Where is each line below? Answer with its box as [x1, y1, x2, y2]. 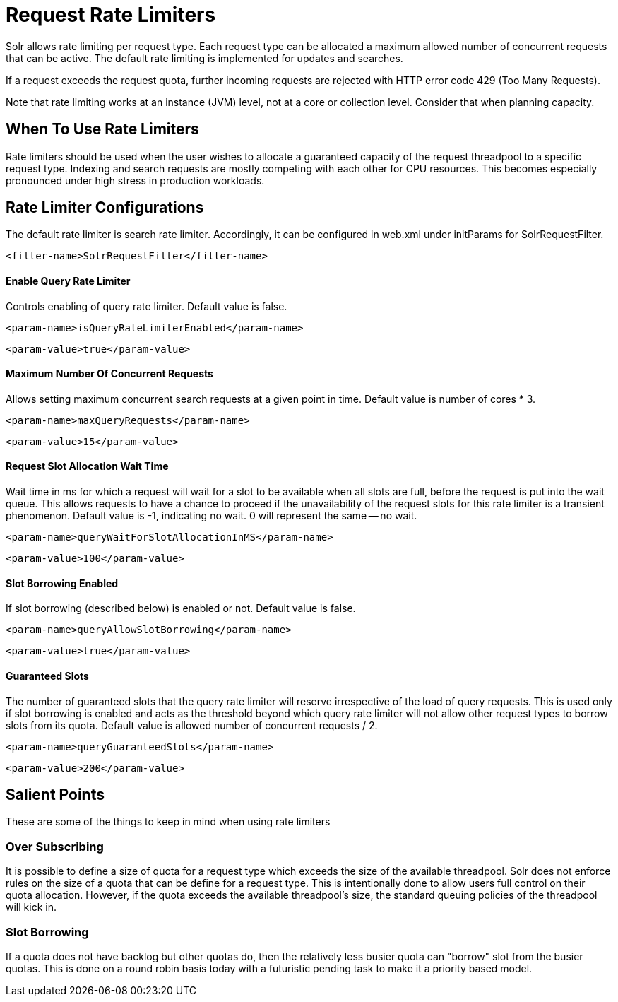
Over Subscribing [6, 839, 104, 854]
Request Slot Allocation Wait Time [6, 460, 169, 473]
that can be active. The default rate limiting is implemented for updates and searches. [6, 52, 403, 64]
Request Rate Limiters [6, 3, 216, 27]
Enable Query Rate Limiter [6, 275, 131, 288]
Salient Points [6, 785, 105, 803]
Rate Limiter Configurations [6, 199, 204, 217]
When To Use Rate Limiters [6, 120, 199, 138]
